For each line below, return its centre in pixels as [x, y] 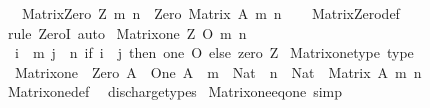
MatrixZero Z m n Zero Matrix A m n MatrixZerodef [210, 13]
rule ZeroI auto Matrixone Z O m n [127, 32]
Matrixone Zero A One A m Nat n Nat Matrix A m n [218, 71]
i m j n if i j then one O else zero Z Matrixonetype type [214, 52]
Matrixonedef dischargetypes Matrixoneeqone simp [175, 91]
